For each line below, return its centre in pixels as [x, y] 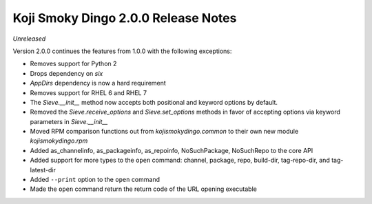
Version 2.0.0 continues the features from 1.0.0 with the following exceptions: [122, 51]
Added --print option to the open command [95, 180]
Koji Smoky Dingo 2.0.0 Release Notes [125, 18]
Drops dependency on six [66, 73]
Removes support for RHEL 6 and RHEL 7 [89, 92]
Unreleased [29, 39]
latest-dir [43, 170]
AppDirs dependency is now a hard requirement [98, 83]
